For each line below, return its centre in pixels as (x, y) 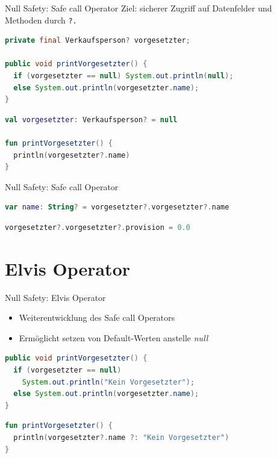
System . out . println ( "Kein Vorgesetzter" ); (108, 382)
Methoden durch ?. (41, 20)
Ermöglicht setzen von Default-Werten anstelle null (114, 337)
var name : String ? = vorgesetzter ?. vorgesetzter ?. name (117, 207)
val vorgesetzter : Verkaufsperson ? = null (91, 119)
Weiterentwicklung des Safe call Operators (97, 317)
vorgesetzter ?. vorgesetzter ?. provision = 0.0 (98, 227)
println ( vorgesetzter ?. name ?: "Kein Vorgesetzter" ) (121, 438)
